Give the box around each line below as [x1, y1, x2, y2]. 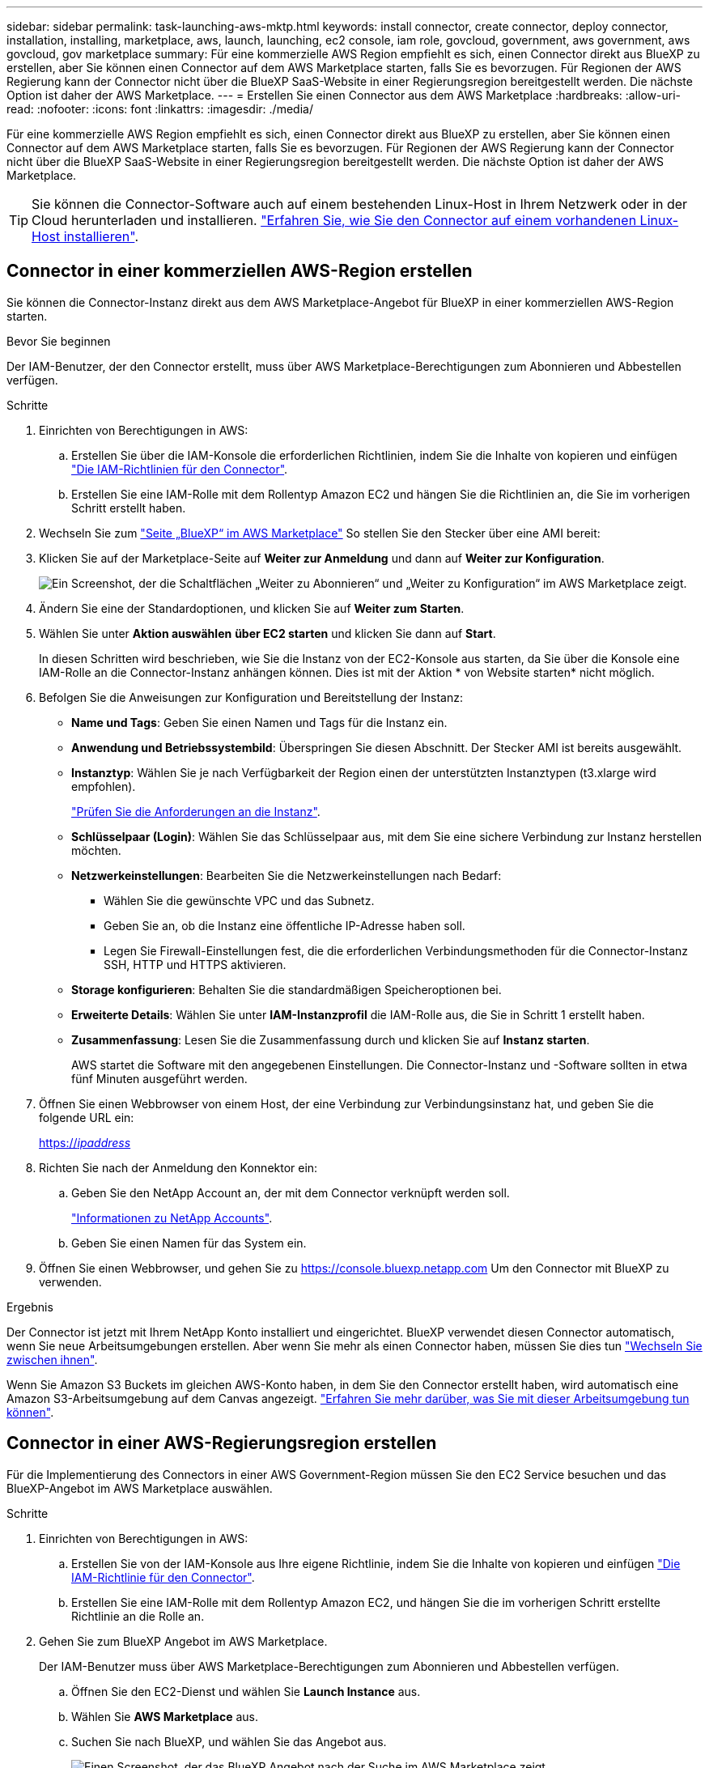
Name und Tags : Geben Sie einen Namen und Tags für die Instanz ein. [71, 715, 448, 729]
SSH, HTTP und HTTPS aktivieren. [104, 957, 287, 971]
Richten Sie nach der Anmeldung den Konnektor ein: [39, 1160, 318, 1175]
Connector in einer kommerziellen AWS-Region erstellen [6, 261, 473, 282]
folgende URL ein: [39, 1110, 134, 1124]
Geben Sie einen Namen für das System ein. [71, 1235, 307, 1250]
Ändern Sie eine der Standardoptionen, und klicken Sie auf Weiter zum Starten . [39, 601, 465, 615]
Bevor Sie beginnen [6, 334, 111, 348]
